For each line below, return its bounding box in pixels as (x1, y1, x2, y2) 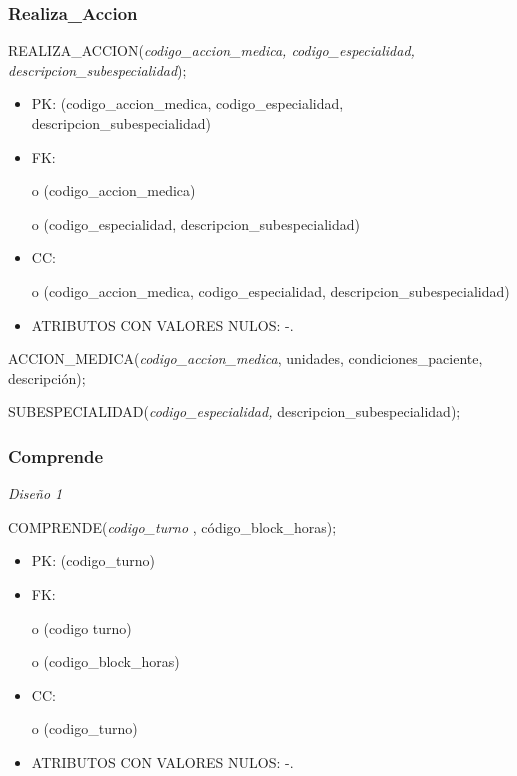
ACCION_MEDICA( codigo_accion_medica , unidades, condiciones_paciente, (8, 348, 483, 369)
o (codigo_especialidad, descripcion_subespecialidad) (31, 213, 361, 234)
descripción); (8, 367, 86, 388)
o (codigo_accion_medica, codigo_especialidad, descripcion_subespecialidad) (31, 280, 510, 301)
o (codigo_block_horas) (31, 651, 180, 672)
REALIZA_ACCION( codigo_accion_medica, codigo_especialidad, (8, 40, 415, 61)
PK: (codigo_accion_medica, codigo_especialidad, (31, 93, 344, 114)
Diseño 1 (8, 483, 63, 504)
